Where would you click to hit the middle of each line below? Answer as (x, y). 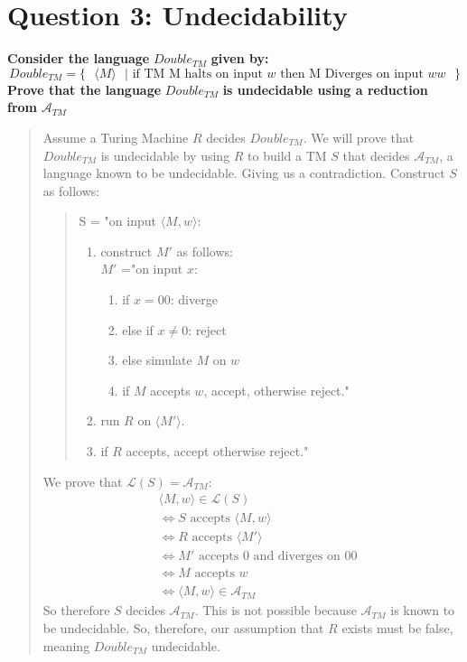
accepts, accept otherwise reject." (217, 451)
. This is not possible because (276, 610)
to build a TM (287, 155)
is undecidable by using (165, 155)
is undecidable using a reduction (325, 89)
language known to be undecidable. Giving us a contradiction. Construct (244, 173)
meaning (66, 645)
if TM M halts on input (197, 74)
